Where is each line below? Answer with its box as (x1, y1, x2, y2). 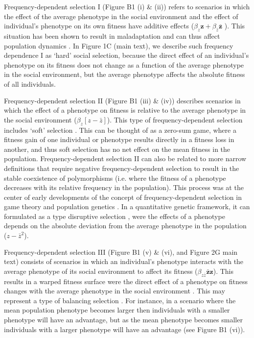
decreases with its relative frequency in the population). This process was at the (4, 182, 244, 193)
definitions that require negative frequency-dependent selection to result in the (4, 163, 239, 173)
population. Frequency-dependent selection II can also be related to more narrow (4, 153, 247, 164)
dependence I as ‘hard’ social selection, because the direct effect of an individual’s (4, 50, 249, 60)
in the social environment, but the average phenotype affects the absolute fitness (4, 69, 245, 79)
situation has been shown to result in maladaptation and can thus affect (4, 30, 220, 41)
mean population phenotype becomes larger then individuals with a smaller (4, 305, 230, 315)
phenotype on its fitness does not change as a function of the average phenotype (4, 59, 244, 70)
